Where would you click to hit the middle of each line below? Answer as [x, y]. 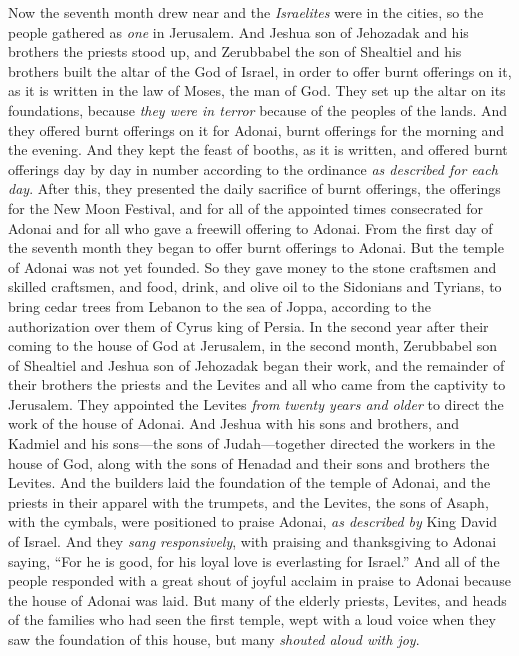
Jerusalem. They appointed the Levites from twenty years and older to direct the [256, 403]
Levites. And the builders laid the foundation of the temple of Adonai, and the [249, 482]
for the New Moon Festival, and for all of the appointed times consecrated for [246, 207]
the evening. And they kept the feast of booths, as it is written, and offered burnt [258, 149]
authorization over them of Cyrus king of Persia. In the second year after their [248, 325]
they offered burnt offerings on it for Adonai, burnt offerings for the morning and [256, 129]
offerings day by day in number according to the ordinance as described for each [253, 168]
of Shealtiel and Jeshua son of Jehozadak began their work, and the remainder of [256, 364]
